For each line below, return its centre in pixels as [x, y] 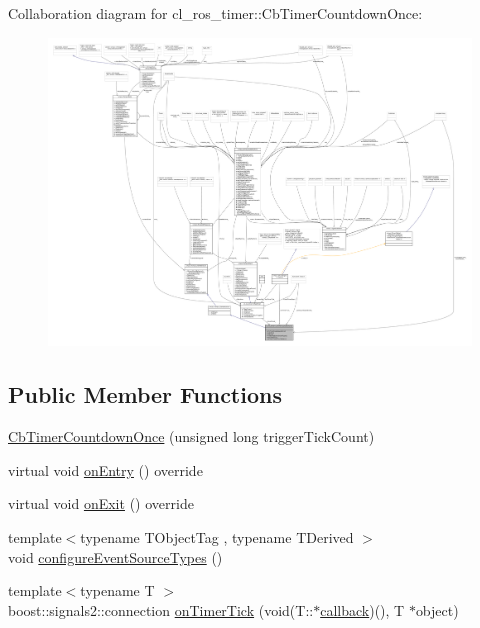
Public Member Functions [145, 394]
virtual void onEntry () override [105, 469]
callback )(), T [362, 609]
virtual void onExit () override [101, 503]
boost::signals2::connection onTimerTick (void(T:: [161, 609]
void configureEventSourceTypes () [115, 556]
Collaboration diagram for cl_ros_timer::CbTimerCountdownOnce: [215, 13]
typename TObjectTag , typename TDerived [217, 536]
